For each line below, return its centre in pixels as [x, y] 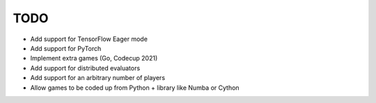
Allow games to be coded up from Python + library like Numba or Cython [135, 88]
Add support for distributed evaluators [85, 68]
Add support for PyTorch [66, 48]
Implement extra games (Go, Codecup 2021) [94, 58]
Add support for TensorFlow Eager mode [89, 39]
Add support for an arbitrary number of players [98, 78]
